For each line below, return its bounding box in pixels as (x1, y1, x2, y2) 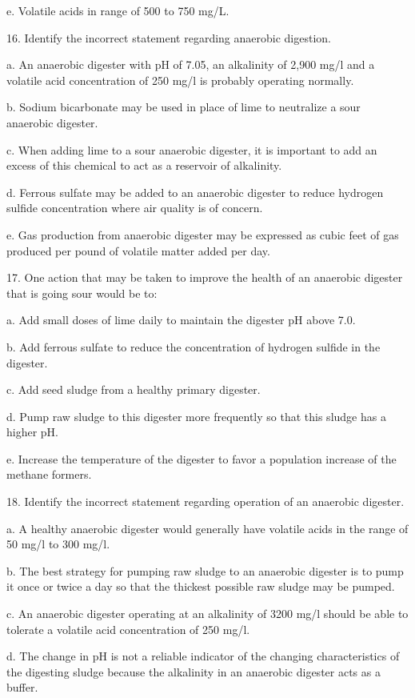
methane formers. (6, 466, 92, 483)
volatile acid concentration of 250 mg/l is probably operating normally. (6, 71, 354, 88)
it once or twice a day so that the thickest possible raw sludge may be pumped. (6, 578, 395, 595)
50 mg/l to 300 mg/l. (6, 536, 110, 552)
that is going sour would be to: (6, 284, 158, 301)
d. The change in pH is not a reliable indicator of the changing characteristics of (6, 648, 400, 664)
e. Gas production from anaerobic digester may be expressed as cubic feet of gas (6, 226, 399, 243)
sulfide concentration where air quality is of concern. (6, 199, 263, 216)
